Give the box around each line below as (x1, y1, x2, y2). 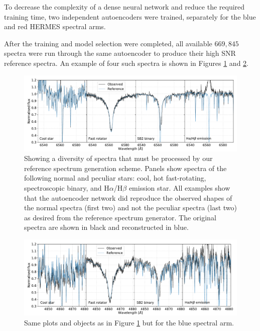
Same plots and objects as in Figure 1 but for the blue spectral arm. (24, 317, 234, 327)
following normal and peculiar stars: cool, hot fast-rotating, (24, 173, 206, 183)
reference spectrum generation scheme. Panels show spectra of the (24, 162, 227, 173)
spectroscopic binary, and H (24, 183, 109, 193)
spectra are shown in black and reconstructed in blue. (24, 222, 189, 232)
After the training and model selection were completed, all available (4, 38, 212, 48)
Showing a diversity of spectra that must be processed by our (24, 153, 213, 163)
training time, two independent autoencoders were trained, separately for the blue (4, 11, 256, 22)
